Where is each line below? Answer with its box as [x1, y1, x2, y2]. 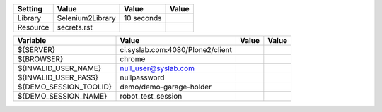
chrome [120, 54, 146, 63]
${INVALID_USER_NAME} [17, 63, 102, 73]
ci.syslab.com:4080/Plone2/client [120, 45, 233, 54]
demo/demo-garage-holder [120, 82, 212, 92]
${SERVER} [17, 45, 56, 54]
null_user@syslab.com [120, 63, 195, 73]
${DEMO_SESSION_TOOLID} [17, 82, 112, 92]
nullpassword [120, 73, 165, 82]
